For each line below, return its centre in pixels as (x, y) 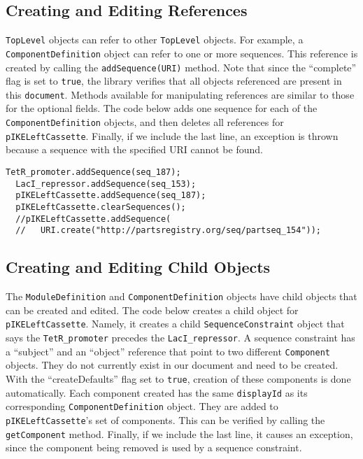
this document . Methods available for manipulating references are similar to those (180, 94)
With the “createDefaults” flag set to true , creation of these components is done (178, 378)
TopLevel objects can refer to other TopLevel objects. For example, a (155, 40)
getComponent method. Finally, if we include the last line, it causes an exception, (179, 433)
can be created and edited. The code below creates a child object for (152, 310)
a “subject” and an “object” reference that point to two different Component (168, 351)
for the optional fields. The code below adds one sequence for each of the (162, 108)
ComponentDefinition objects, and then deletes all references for (145, 122)
